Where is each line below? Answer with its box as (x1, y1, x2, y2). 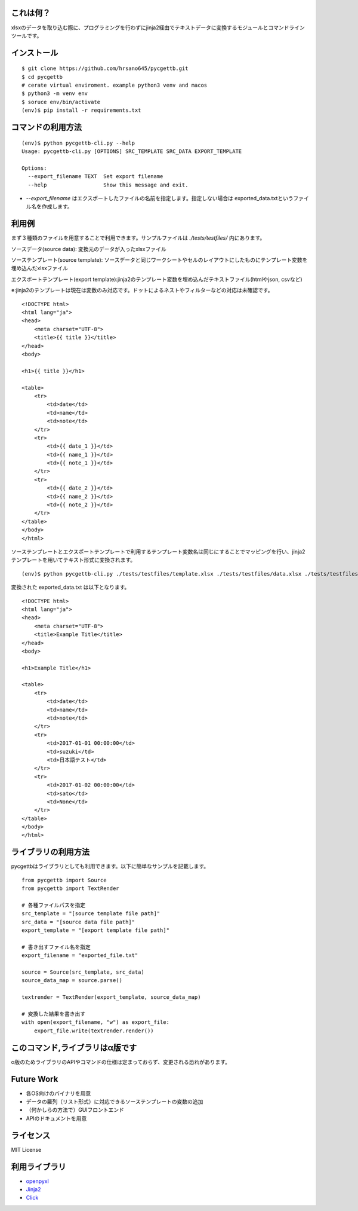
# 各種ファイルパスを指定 (21, 901, 86, 909)
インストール (11, 48, 58, 58)
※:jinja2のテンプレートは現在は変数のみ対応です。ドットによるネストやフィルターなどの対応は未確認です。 (11, 287, 273, 294)
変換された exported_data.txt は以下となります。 (11, 583, 130, 591)
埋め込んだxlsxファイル (11, 265, 69, 272)
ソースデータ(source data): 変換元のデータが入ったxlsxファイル (11, 245, 166, 252)
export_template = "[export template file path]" (21, 927, 170, 934)
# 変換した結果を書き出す (21, 1011, 86, 1017)
